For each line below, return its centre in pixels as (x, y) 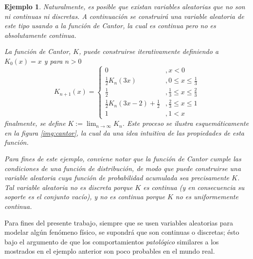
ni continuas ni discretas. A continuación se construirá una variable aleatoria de (124, 16)
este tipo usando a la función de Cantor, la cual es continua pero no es (110, 26)
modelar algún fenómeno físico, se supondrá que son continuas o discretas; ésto (122, 232)
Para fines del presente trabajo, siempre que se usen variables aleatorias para (119, 222)
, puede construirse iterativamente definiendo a (149, 51)
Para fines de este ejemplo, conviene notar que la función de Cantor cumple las (123, 159)
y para (53, 60)
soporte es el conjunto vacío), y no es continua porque (85, 197)
